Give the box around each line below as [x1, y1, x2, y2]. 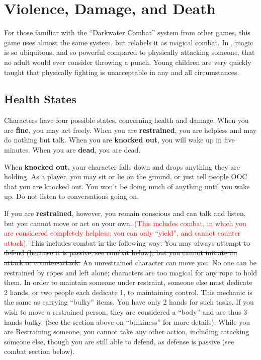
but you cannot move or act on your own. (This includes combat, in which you [4, 218, 246, 228]
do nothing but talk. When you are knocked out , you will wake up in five [4, 134, 235, 145]
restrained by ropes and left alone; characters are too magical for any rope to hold [4, 267, 257, 277]
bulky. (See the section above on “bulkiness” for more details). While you [24, 316, 250, 327]
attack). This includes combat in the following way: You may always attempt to [4, 237, 250, 248]
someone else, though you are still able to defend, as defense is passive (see [4, 336, 234, 346]
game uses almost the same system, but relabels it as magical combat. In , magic [4, 37, 253, 47]
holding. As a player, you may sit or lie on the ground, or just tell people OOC [4, 171, 247, 182]
